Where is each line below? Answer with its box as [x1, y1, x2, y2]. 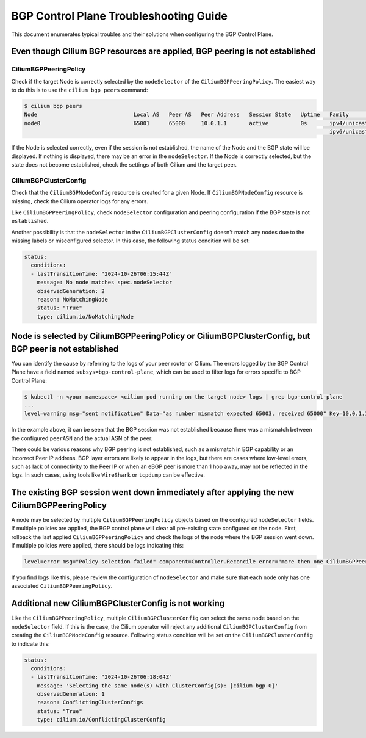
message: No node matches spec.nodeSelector [37, 279, 173, 286]
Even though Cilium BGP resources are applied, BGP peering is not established [11, 46, 316, 57]
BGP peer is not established [11, 344, 119, 354]
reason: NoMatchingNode [37, 296, 108, 303]
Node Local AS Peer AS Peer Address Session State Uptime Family [24, 111, 349, 118]
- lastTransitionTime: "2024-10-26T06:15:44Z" [30, 270, 173, 277]
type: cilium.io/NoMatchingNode [37, 313, 134, 320]
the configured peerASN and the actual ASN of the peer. [11, 434, 153, 442]
